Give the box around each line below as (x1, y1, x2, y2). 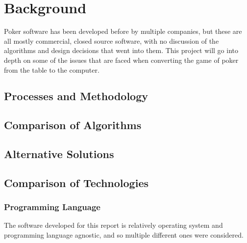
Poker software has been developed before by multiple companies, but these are (4, 26, 242, 36)
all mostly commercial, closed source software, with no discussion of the (4, 35, 219, 46)
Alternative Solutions (4, 146, 114, 162)
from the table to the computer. (4, 64, 99, 75)
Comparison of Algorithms (4, 117, 142, 133)
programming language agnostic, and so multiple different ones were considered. (4, 230, 244, 240)
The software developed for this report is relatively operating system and (4, 220, 223, 230)
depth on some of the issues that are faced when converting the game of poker (4, 54, 239, 65)
